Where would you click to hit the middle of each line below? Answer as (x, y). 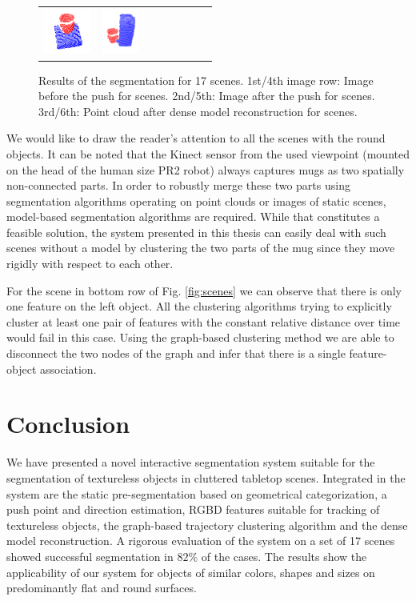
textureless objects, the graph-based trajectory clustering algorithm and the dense (207, 525)
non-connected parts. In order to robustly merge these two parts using (178, 185)
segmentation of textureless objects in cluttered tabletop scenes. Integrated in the (206, 477)
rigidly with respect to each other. (90, 264)
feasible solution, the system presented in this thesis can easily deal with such (196, 232)
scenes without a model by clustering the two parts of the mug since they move (201, 248)
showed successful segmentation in (90, 556)
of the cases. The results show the (284, 556)
